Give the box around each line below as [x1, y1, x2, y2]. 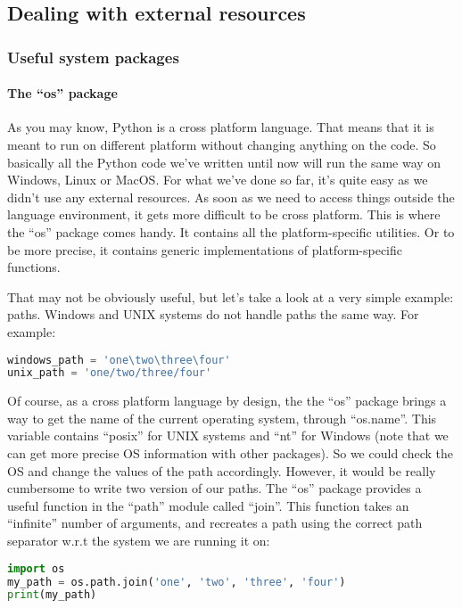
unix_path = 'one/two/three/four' [7, 366, 212, 380]
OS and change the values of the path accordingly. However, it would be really [7, 461, 436, 480]
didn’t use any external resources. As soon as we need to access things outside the [7, 187, 455, 206]
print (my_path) [7, 588, 97, 602]
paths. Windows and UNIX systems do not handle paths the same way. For [7, 305, 419, 324]
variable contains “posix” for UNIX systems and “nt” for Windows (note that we [7, 426, 449, 445]
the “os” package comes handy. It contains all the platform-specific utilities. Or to [7, 222, 455, 241]
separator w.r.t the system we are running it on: [7, 531, 270, 550]
